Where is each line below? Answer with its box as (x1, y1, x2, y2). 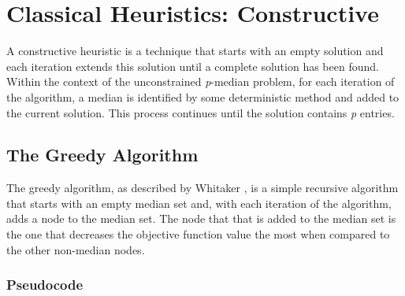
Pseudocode (6, 275, 84, 294)
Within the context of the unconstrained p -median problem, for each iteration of (6, 73, 395, 90)
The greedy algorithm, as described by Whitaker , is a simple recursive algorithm (6, 179, 399, 196)
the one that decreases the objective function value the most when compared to (6, 226, 390, 242)
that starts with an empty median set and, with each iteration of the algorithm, (6, 194, 392, 211)
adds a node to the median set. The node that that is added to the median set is (6, 210, 396, 227)
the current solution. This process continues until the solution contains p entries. (6, 104, 395, 120)
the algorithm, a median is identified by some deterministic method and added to (6, 88, 399, 105)
